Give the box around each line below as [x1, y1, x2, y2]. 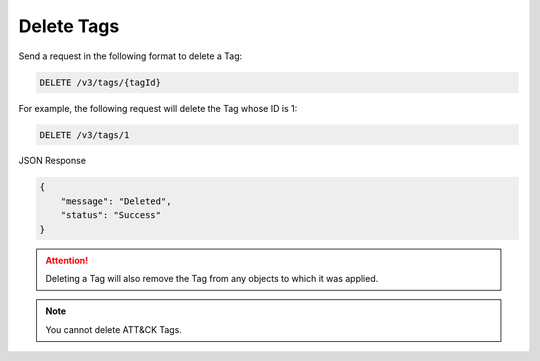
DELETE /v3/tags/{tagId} [39, 76, 162, 88]
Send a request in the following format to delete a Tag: [18, 50, 243, 62]
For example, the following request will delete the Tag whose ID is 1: [18, 102, 298, 114]
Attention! [45, 254, 89, 266]
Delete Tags [18, 15, 120, 37]
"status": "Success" [60, 210, 162, 221]
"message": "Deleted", [60, 195, 172, 207]
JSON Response [18, 155, 87, 167]
